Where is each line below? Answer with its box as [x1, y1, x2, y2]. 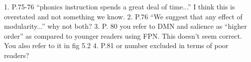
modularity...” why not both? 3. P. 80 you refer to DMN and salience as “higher [4, 21, 247, 31]
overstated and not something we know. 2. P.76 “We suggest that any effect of [4, 11, 243, 21]
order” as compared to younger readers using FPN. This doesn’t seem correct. [4, 30, 242, 41]
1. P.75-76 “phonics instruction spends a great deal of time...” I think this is [4, 1, 235, 11]
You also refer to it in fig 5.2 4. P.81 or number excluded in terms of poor [4, 40, 229, 51]
